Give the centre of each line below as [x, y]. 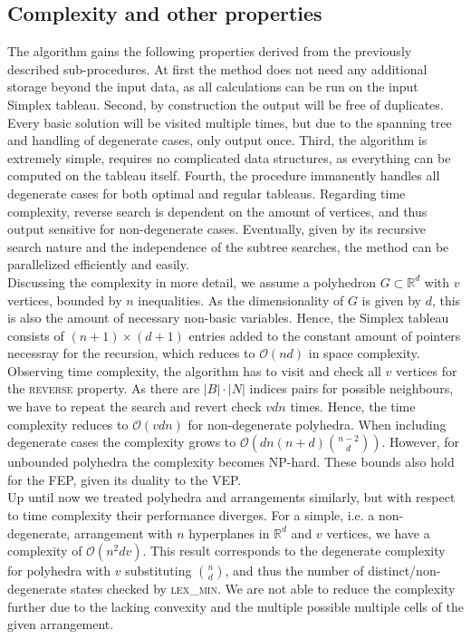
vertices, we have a [378, 532]
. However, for [421, 442]
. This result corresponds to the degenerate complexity [294, 551]
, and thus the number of [294, 571]
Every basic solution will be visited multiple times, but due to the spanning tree [230, 122]
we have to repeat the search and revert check [135, 407]
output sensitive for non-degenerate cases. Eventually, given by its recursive [217, 229]
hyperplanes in [229, 532]
